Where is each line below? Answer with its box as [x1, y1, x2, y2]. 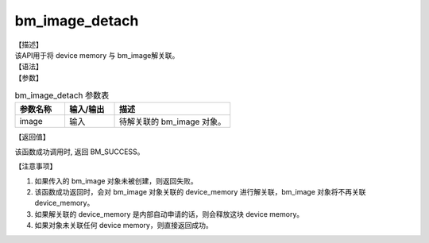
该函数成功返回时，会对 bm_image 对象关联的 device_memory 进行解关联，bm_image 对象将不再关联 [34, 187, 366, 197]
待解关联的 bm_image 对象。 [118, 116, 226, 127]
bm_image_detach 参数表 [14, 90, 110, 101]
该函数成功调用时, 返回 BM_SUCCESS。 [14, 147, 145, 156]
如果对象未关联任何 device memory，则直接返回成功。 [34, 221, 214, 230]
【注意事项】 [14, 161, 57, 171]
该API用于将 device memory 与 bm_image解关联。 [14, 50, 180, 60]
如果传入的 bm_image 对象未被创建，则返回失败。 [34, 175, 198, 186]
